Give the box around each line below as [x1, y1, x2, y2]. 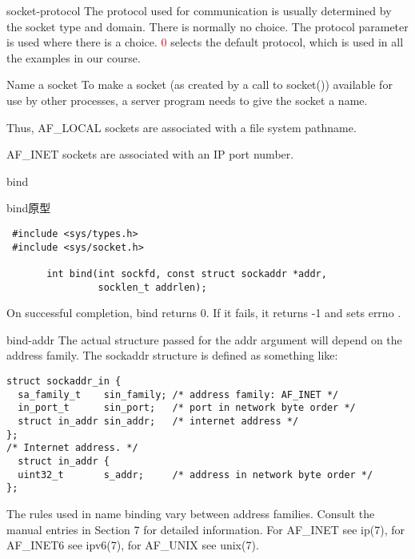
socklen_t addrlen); [98, 281, 207, 293]
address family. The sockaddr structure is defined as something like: [6, 347, 338, 364]
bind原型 [6, 199, 51, 216]
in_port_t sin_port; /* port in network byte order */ [18, 402, 356, 414]
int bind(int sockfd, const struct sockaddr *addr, [46, 267, 327, 279]
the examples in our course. [6, 49, 141, 66]
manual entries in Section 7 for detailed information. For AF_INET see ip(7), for [6, 521, 405, 537]
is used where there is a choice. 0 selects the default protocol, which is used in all [6, 34, 404, 50]
